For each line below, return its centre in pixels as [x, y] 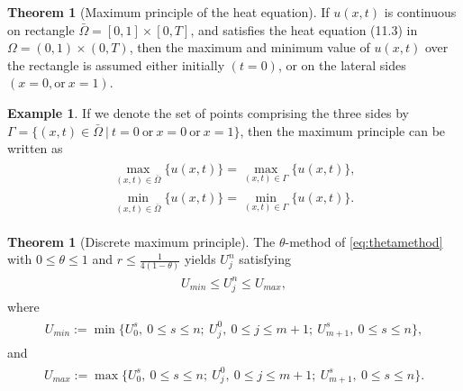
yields [200, 259]
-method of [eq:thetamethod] [364, 241]
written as [35, 148]
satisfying [265, 259]
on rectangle [41, 29]
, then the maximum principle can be [343, 130]
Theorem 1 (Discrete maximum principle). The [141, 241]
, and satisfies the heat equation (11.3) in [304, 29]
